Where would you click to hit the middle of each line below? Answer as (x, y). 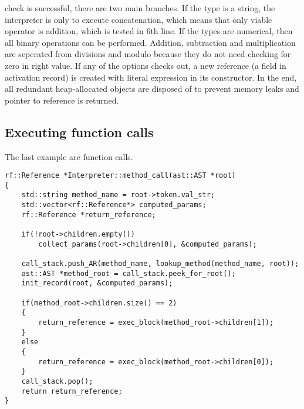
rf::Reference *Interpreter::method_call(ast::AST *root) (120, 176)
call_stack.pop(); (57, 381)
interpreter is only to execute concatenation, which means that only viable (139, 19)
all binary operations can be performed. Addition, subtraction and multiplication (150, 42)
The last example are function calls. (69, 156)
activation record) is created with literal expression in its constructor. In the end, (151, 77)
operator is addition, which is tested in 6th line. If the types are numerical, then (149, 31)
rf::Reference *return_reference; (89, 215)
